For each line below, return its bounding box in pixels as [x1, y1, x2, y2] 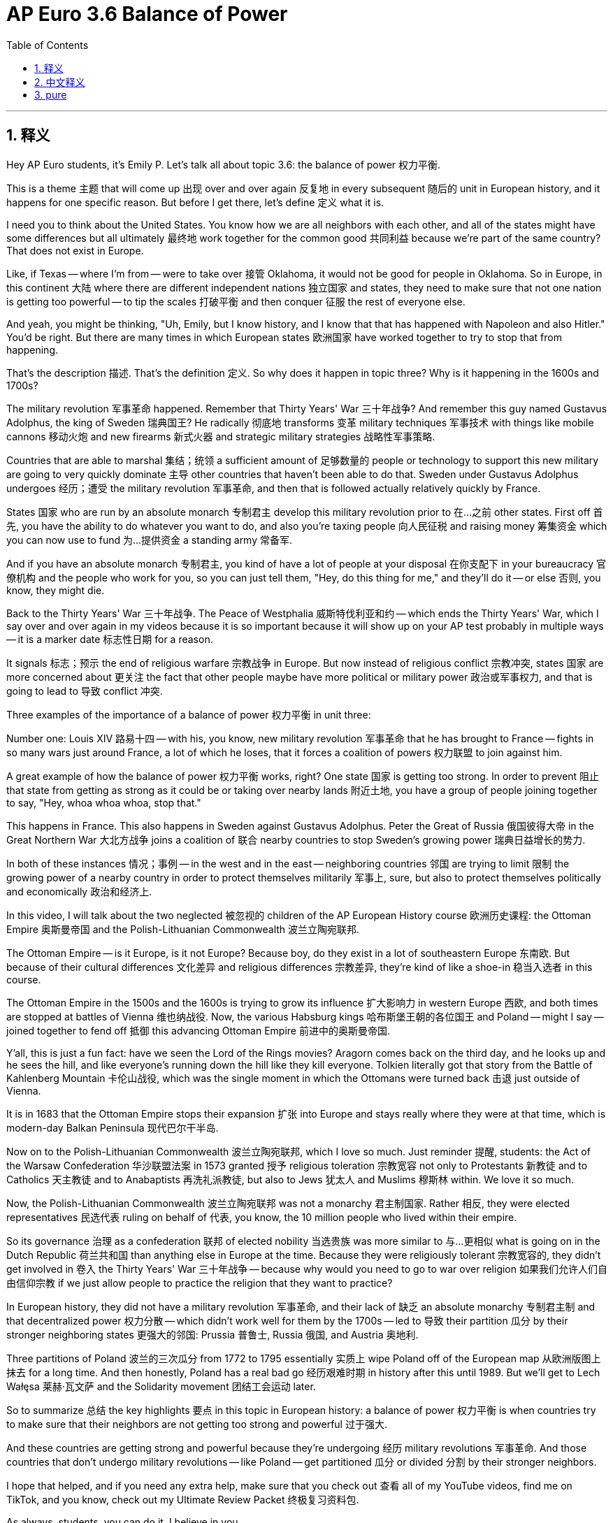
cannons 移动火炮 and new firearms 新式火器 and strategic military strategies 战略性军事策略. [6, 430, 435, 442]
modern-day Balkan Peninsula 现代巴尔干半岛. [6, 1121, 219, 1134]
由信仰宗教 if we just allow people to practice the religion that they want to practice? [6, 1276, 393, 1289]
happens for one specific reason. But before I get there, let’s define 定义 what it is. [6, 196, 384, 208]
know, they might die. [6, 584, 105, 596]
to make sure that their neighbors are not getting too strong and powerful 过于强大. [6, 1417, 387, 1430]
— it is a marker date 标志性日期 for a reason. [6, 633, 213, 645]
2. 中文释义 [34, 75, 85, 88]
